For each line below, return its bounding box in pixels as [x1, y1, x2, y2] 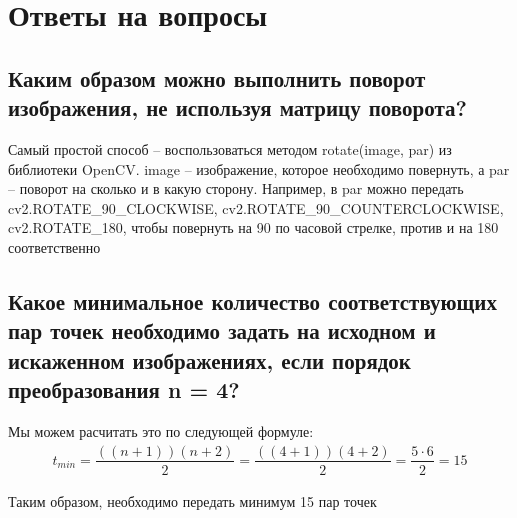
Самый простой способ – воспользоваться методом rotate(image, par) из [8, 138, 452, 159]
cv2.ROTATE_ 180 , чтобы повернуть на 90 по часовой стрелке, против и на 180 [8, 217, 499, 238]
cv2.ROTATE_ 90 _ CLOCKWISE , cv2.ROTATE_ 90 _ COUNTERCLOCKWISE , [8, 197, 504, 218]
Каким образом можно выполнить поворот [8, 62, 426, 93]
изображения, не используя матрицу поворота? [8, 92, 467, 123]
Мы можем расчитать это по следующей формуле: [8, 420, 314, 441]
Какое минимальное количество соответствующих [8, 285, 497, 316]
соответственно [8, 236, 101, 257]
